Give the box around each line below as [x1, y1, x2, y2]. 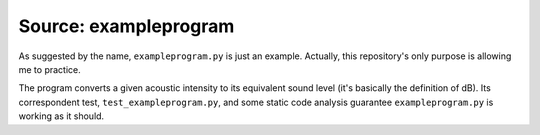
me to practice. [18, 63, 82, 75]
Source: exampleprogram [18, 15, 235, 37]
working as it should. [18, 110, 105, 122]
